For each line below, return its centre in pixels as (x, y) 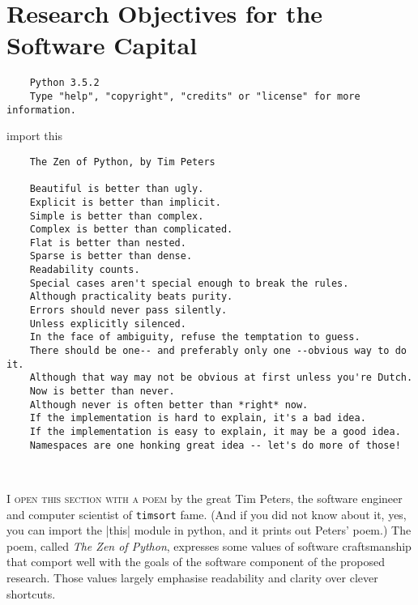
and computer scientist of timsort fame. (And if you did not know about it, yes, (207, 514)
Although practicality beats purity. (131, 297)
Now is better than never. (102, 392)
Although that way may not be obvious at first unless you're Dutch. (221, 378)
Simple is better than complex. (117, 216)
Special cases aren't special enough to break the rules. (189, 283)
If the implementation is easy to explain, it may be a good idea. (215, 432)
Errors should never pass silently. (128, 311)
